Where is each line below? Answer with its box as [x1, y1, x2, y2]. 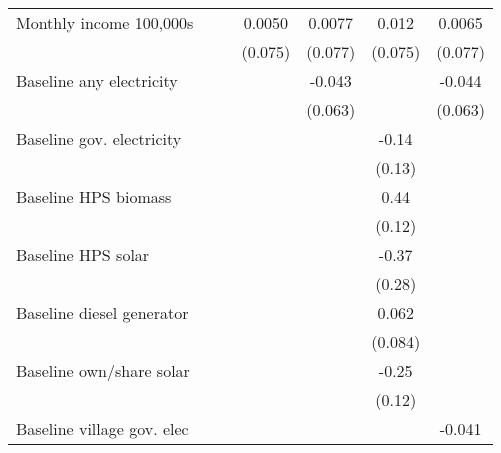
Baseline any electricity [16, 69, 178, 92]
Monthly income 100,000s [16, 11, 194, 34]
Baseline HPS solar [16, 243, 150, 266]
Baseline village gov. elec [16, 417, 189, 440]
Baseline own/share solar [16, 359, 190, 382]
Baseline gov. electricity [16, 127, 182, 150]
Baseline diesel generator [16, 301, 189, 324]
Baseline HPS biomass [16, 185, 172, 208]
